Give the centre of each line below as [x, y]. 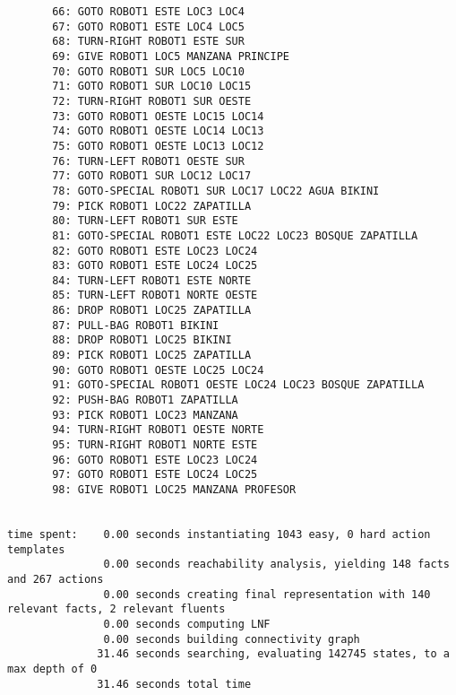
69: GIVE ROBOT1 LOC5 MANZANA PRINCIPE [171, 56]
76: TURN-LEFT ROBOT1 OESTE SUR [148, 161]
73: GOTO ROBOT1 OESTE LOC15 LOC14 [158, 116]
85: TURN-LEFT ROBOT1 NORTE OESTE [155, 295]
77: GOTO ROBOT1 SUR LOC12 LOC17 [152, 176]
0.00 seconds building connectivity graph [232, 639]
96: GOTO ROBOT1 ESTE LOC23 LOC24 [155, 460]
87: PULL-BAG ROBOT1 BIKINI [136, 325]
